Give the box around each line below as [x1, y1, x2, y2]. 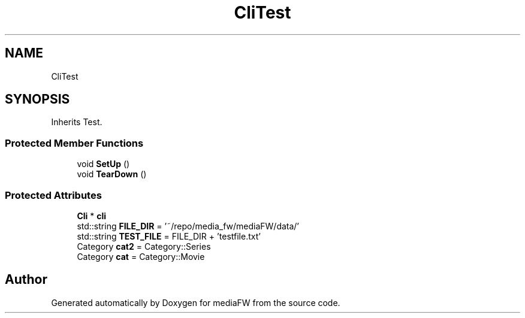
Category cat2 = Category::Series [77, 241, 211, 252]
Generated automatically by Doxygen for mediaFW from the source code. [51, 297, 340, 308]
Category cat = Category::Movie [77, 251, 205, 262]
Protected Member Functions [5, 137, 144, 149]
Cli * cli [77, 210, 107, 221]
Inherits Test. [51, 117, 102, 128]
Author [5, 272, 47, 287]
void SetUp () [77, 159, 130, 169]
